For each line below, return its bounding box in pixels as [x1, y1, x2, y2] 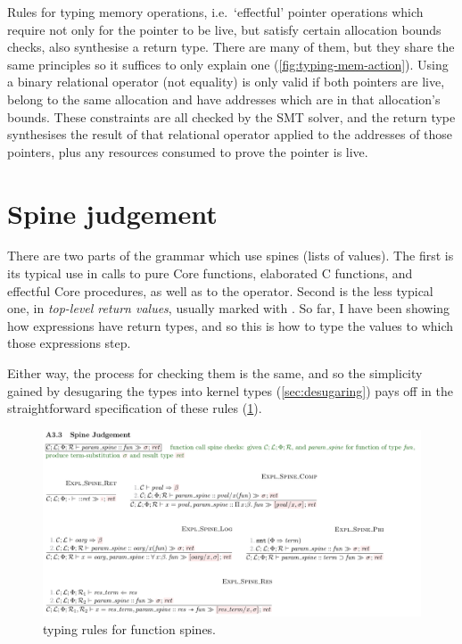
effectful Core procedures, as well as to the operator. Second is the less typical [7, 281, 433, 300]
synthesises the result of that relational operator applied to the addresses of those [7, 125, 453, 144]
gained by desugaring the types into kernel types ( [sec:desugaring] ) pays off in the [7, 381, 453, 400]
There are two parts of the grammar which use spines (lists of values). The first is [7, 246, 454, 265]
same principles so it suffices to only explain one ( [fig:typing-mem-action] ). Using [7, 54, 449, 73]
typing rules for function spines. [43, 619, 217, 638]
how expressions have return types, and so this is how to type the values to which [7, 316, 454, 334]
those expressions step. [7, 334, 131, 352]
